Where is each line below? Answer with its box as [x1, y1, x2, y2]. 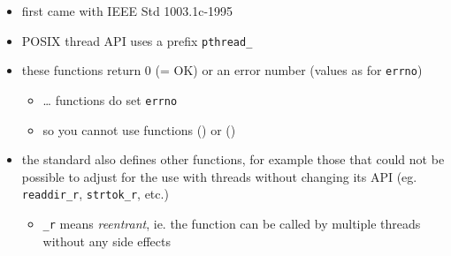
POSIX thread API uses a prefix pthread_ [21, 31, 253, 49]
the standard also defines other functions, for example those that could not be [21, 150, 445, 169]
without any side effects [42, 231, 172, 250]
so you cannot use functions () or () [42, 120, 236, 139]
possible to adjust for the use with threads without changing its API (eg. [21, 167, 417, 185]
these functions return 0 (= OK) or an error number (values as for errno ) [21, 61, 423, 79]
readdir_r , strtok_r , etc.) [21, 184, 169, 203]
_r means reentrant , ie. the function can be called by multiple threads [42, 215, 421, 232]
